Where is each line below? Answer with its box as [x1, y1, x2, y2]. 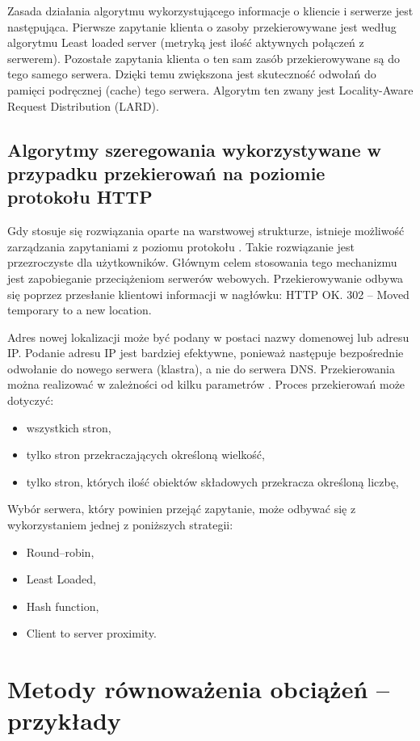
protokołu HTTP [7, 184, 153, 209]
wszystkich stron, [26, 419, 111, 436]
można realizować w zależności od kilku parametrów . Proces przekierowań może [7, 376, 405, 393]
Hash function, [26, 597, 99, 614]
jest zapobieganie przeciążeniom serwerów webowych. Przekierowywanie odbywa [7, 269, 404, 286]
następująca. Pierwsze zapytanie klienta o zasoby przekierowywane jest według [7, 18, 397, 35]
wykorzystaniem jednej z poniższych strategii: [7, 516, 233, 533]
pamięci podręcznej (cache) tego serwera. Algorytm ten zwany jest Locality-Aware [7, 81, 414, 98]
